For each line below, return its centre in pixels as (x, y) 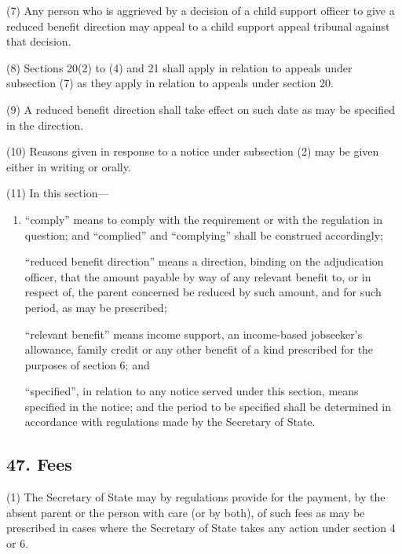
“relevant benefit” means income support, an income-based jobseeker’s (194, 334)
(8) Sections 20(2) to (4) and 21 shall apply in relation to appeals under (179, 67)
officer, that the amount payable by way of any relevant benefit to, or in (198, 276)
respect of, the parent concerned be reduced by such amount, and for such (203, 292)
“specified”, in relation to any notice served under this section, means (192, 391)
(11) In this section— (58, 193)
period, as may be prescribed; (96, 307)
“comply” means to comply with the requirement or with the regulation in (204, 219)
